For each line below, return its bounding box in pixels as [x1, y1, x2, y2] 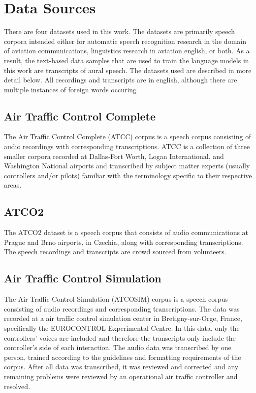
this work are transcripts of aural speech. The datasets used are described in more [4, 65, 252, 75]
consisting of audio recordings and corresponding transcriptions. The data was [4, 303, 240, 314]
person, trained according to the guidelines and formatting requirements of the [4, 352, 241, 362]
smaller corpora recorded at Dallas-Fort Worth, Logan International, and [4, 151, 224, 161]
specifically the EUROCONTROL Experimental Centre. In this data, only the [4, 323, 240, 333]
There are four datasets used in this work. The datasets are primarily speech [4, 26, 235, 37]
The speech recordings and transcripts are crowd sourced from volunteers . [4, 246, 226, 257]
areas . [4, 180, 22, 190]
